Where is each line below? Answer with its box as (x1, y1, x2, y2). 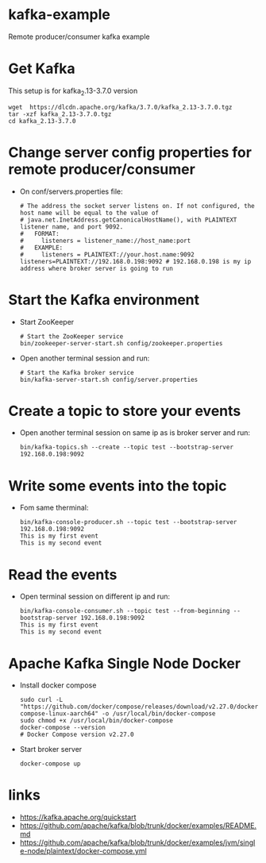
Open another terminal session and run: (19, 353, 150, 363)
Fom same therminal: (19, 503, 89, 513)
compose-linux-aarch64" (19, 710, 99, 718)
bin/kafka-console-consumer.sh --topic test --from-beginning (19, 607, 230, 615)
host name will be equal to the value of (19, 209, 159, 217)
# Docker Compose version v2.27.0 (19, 730, 134, 739)
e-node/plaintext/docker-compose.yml (19, 846, 147, 856)
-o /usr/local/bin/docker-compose (102, 710, 216, 718)
